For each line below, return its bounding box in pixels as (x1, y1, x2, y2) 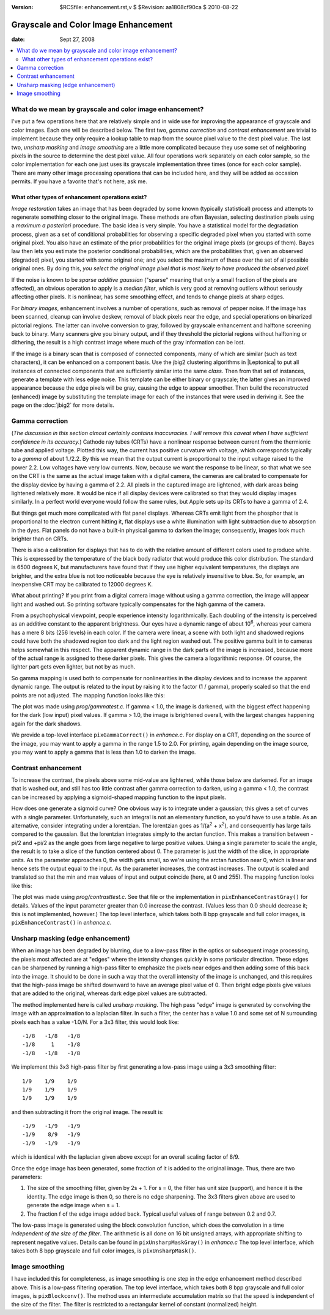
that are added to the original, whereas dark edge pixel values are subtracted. (11, 990, 207, 997)
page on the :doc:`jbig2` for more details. (11, 401, 114, 409)
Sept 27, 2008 (59, 36, 95, 43)
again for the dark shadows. (11, 720, 82, 727)
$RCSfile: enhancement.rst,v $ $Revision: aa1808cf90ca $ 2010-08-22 (59, 4, 238, 10)
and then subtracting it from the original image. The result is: (11, 1108, 164, 1115)
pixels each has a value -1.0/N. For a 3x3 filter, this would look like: (11, 1018, 180, 1026)
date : (11, 36, 25, 43)
